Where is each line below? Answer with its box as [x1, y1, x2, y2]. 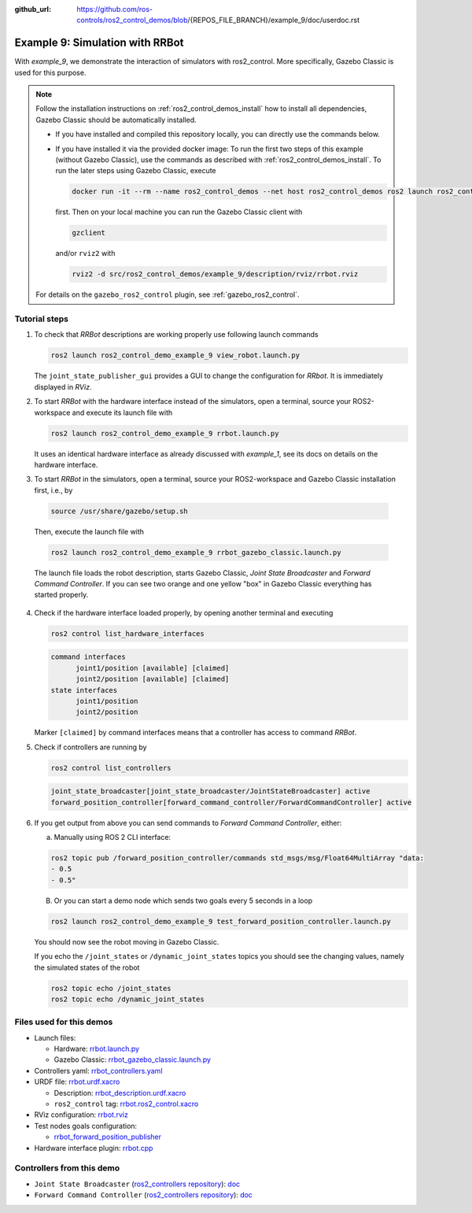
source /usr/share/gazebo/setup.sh [50, 506, 188, 516]
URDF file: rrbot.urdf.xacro [34, 1077, 120, 1086]
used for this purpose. [14, 68, 87, 77]
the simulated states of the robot [34, 963, 140, 972]
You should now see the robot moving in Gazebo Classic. [34, 937, 219, 946]
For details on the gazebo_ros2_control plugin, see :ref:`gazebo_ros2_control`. [35, 290, 300, 299]
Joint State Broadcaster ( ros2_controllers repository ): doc [34, 1179, 241, 1189]
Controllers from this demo [14, 1163, 120, 1174]
